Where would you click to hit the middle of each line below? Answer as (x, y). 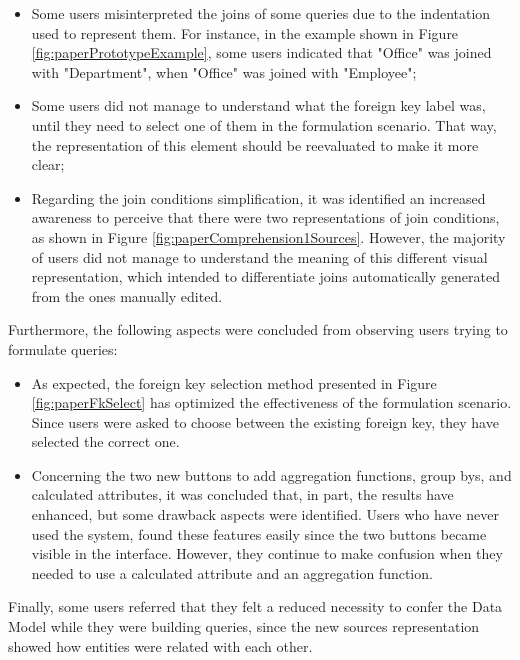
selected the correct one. (105, 441)
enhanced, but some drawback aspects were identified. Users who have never (265, 514)
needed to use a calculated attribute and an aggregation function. (232, 572)
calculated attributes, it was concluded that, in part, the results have (242, 494)
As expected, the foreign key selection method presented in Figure (234, 382)
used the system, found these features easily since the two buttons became (259, 533)
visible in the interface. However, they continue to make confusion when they (267, 553)
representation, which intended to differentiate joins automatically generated (265, 276)
